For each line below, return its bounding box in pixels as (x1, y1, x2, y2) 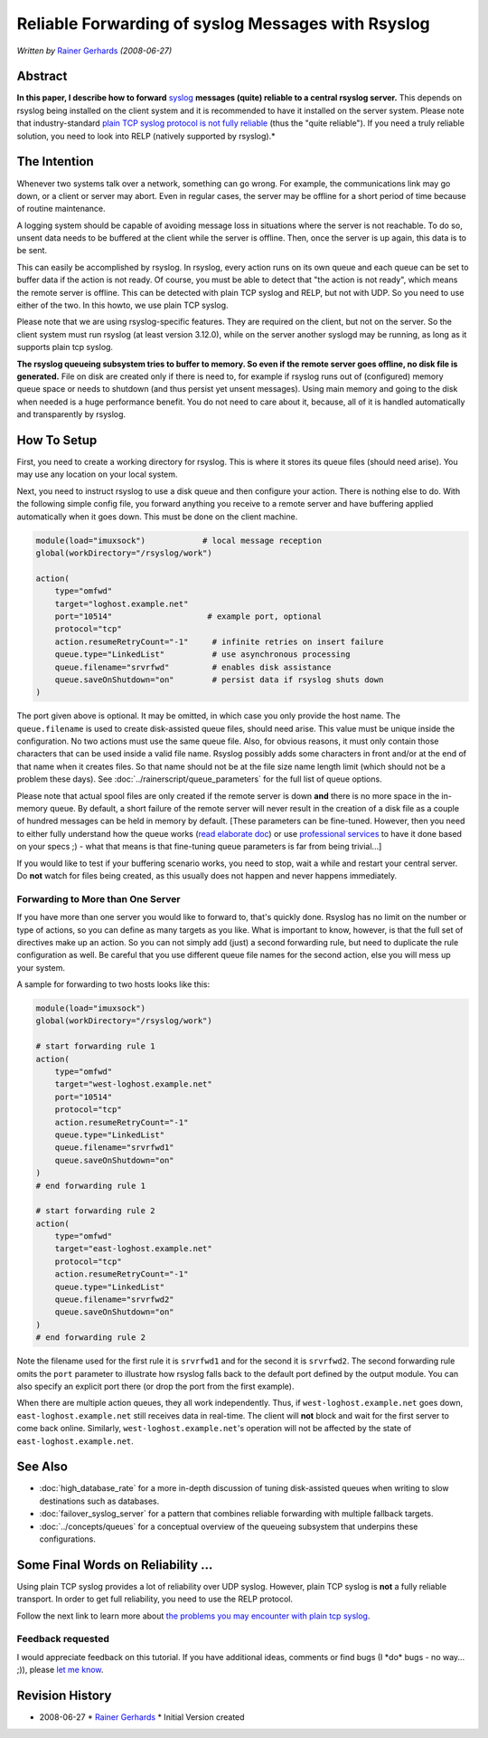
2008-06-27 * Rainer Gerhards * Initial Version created (39, 1712, 245, 1723)
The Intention (16, 154, 94, 169)
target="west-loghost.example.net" (54, 1079, 212, 1089)
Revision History (16, 1688, 112, 1704)
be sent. (16, 245, 48, 256)
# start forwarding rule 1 (35, 1041, 155, 1051)
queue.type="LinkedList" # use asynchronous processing (54, 650, 351, 660)
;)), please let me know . (16, 1665, 104, 1676)
